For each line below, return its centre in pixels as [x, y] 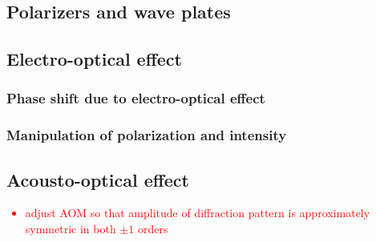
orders [153, 229]
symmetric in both [71, 229]
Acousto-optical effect [98, 179]
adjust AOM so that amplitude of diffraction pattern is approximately [198, 213]
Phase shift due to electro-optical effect [136, 98]
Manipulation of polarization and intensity [147, 135]
